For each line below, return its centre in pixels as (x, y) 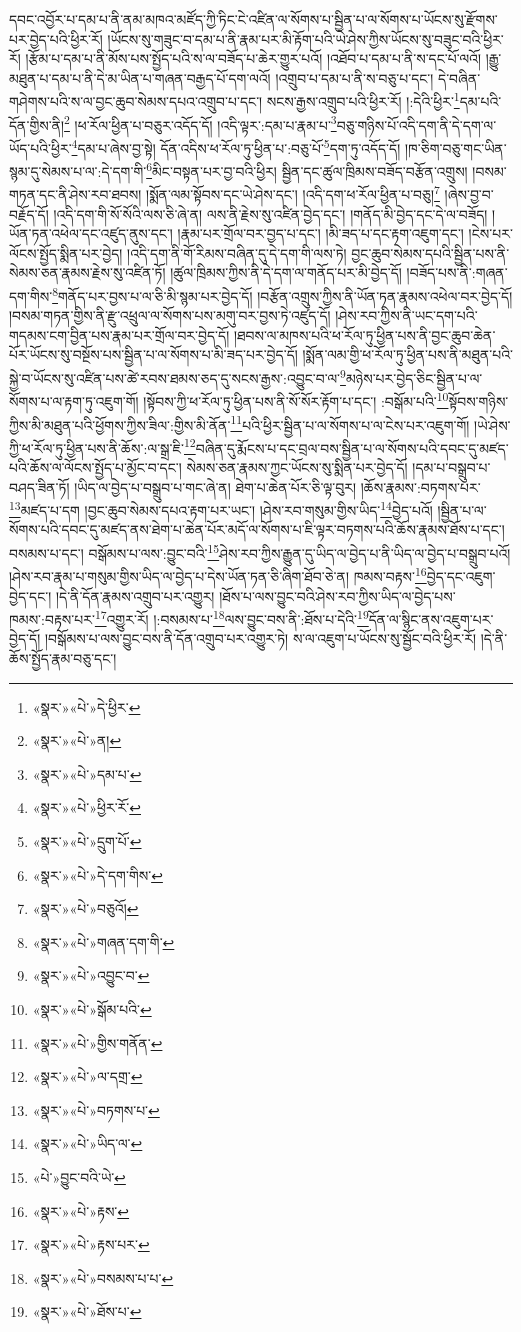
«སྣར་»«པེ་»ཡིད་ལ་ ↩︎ (87, 1143)
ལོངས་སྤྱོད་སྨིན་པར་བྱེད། (66, 252)
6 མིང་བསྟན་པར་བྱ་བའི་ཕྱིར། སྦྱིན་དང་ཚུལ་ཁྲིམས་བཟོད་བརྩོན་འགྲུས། (307, 169)
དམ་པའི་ (480, 101)
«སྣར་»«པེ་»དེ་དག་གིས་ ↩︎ (97, 874)
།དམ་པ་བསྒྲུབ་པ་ (451, 467)
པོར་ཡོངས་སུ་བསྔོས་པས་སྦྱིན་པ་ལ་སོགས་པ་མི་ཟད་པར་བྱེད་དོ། (153, 354)
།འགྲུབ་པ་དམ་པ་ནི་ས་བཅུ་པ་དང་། (354, 77)
